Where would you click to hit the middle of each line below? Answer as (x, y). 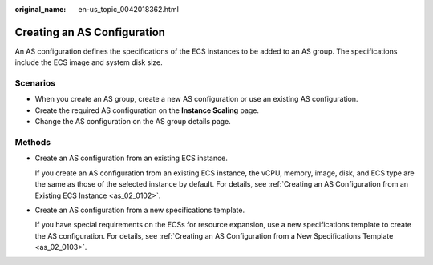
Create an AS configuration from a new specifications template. (140, 210)
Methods (33, 142)
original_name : (40, 9)
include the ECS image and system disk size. (89, 62)
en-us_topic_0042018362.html (129, 9)
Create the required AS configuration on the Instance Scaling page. (147, 110)
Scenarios (35, 83)
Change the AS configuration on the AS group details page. (133, 122)
